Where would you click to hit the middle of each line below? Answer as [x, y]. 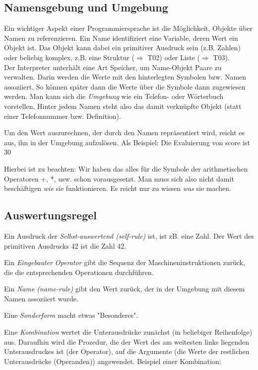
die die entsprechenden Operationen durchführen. [79, 272]
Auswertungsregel [51, 215]
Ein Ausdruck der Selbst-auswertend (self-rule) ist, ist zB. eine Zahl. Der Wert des [129, 235]
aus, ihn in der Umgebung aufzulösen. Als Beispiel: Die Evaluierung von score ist [127, 142]
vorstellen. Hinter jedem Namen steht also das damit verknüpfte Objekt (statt [123, 106]
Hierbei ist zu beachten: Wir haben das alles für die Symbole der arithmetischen [126, 168]
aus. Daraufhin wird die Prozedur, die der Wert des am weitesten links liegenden [127, 341]
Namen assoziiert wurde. [41, 298]
